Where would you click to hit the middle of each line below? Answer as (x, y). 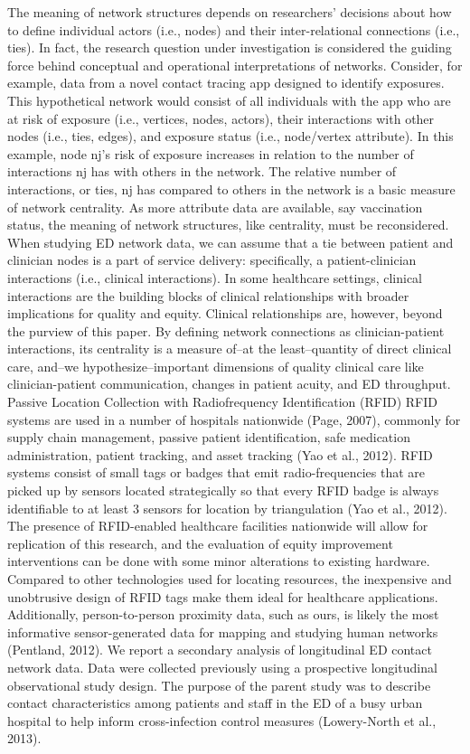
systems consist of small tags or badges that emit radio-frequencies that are (216, 472)
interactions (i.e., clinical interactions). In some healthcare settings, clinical (215, 277)
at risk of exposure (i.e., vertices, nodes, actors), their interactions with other (221, 118)
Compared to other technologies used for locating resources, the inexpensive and (230, 579)
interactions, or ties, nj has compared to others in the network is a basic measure (231, 188)
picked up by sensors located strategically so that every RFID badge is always (223, 490)
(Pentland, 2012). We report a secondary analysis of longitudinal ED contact (220, 650)
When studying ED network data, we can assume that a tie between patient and (230, 242)
